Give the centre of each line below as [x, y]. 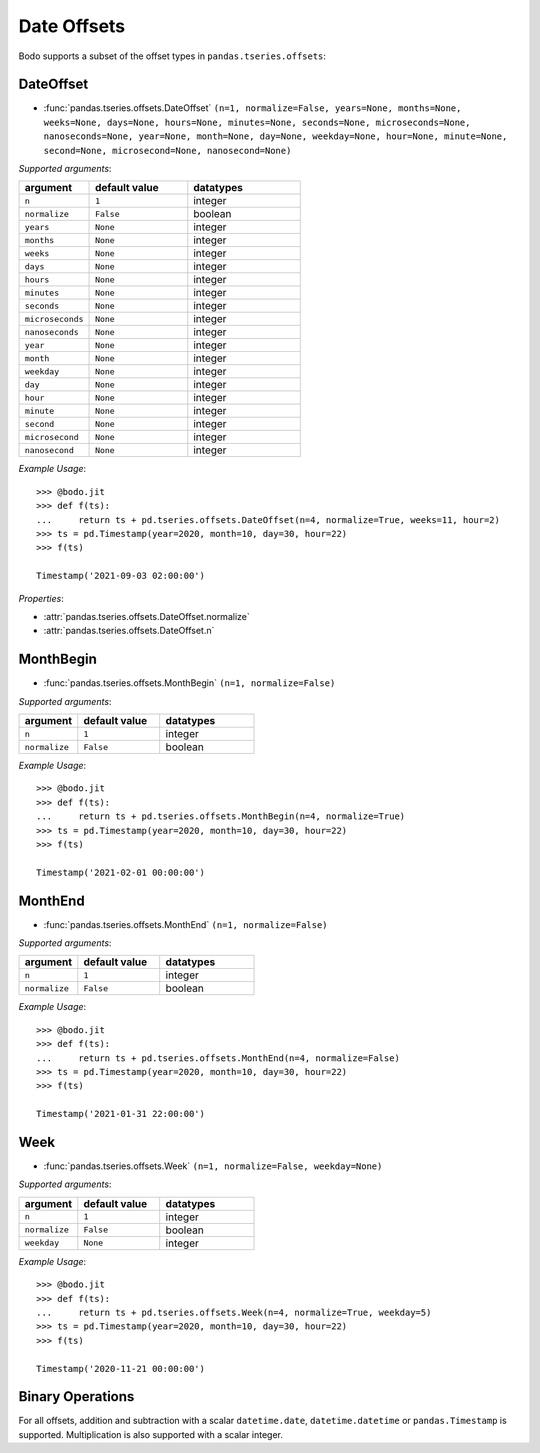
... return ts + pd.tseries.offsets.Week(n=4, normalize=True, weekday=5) [234, 1313]
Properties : [41, 598]
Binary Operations [76, 1396]
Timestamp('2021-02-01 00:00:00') [120, 872]
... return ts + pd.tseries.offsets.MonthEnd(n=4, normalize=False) [218, 1058]
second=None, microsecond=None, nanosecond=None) [167, 150]
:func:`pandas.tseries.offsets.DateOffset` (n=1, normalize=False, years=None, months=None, [252, 108]
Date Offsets [72, 26]
